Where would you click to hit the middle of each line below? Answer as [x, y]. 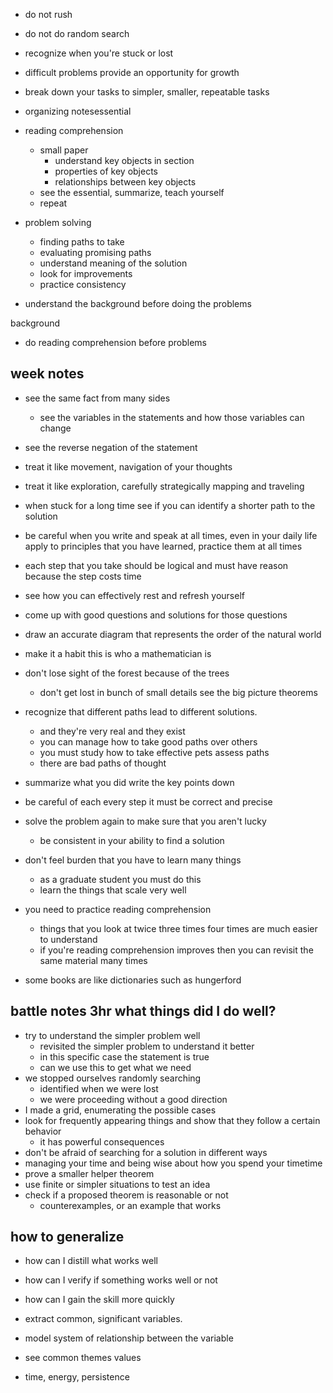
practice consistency [83, 284]
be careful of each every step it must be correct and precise [148, 801]
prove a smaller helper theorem [89, 1173]
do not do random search [77, 33]
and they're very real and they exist [112, 731]
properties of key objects [106, 171]
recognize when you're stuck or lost [99, 53]
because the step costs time [83, 576]
